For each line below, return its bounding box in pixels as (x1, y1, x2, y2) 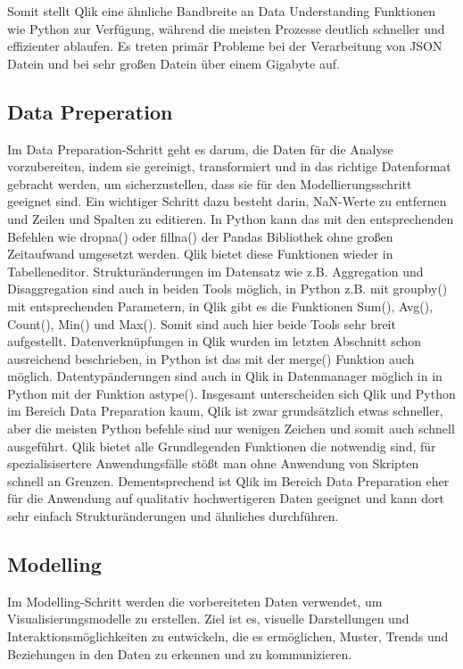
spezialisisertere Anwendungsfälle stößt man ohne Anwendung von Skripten (7, 454, 419, 473)
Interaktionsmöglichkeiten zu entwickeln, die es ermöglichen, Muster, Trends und (7, 627, 449, 646)
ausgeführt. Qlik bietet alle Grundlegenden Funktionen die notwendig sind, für (7, 436, 436, 455)
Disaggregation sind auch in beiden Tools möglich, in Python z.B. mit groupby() (7, 279, 448, 298)
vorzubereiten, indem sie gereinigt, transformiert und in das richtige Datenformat (7, 157, 451, 176)
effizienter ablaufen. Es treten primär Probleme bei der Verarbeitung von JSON (7, 37, 442, 55)
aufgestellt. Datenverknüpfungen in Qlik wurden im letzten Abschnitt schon (7, 332, 422, 351)
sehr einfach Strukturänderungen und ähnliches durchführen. (7, 507, 339, 525)
